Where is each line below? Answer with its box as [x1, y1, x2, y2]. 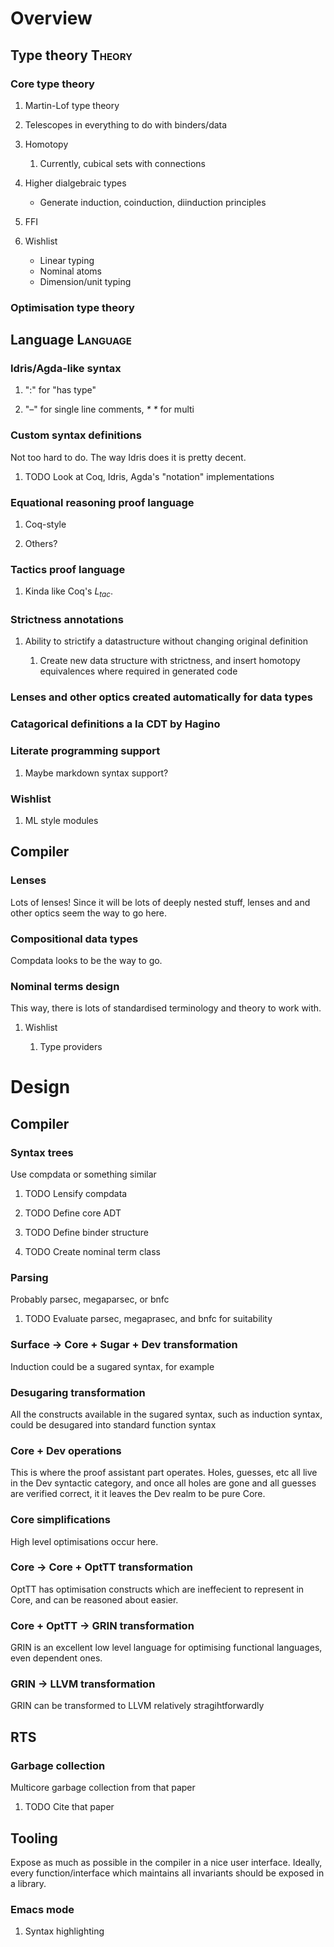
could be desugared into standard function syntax [10, 1418, 217, 1431]
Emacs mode [10, 1902, 75, 1916]
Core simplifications [10, 1513, 111, 1527]
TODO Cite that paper [24, 1801, 115, 1813]
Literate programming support [10, 744, 161, 758]
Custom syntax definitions [10, 428, 142, 442]
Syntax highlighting [24, 1925, 105, 1937]
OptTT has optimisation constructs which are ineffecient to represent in [10, 1583, 305, 1595]
